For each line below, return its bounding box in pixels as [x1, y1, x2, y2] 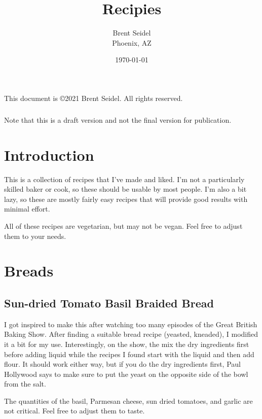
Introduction [4, 144, 94, 165]
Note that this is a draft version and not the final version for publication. [4, 114, 232, 125]
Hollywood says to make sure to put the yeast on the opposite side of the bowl [4, 368, 248, 379]
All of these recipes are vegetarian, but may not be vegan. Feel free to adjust [4, 220, 243, 231]
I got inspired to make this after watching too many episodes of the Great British [4, 319, 257, 329]
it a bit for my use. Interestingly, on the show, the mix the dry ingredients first [4, 338, 249, 349]
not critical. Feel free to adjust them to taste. [4, 405, 145, 416]
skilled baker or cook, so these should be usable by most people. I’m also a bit [4, 184, 247, 194]
